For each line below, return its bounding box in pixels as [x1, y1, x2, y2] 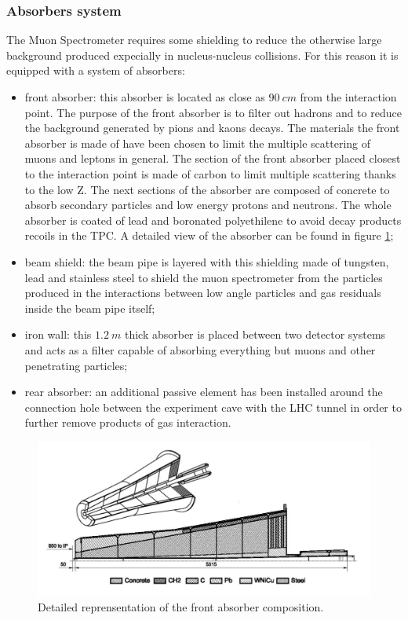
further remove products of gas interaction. [24, 414, 231, 431]
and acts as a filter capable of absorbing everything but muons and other [24, 341, 376, 358]
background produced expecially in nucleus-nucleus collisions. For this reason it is [6, 46, 399, 63]
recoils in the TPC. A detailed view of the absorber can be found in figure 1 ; [24, 227, 394, 244]
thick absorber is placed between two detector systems [124, 326, 386, 343]
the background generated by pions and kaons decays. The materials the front [24, 119, 400, 136]
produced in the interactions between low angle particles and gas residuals [24, 284, 381, 301]
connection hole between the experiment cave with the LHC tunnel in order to [24, 398, 402, 415]
